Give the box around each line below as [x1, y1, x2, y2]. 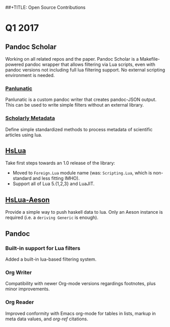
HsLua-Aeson [5, 195, 50, 204]
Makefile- [139, 56, 160, 62]
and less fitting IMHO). [32, 175, 80, 182]
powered [5, 61, 24, 67]
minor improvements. [5, 286, 50, 292]
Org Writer [5, 269, 32, 276]
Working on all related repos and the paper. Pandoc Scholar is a [5, 56, 139, 62]
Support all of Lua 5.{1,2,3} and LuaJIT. [12, 181, 95, 187]
